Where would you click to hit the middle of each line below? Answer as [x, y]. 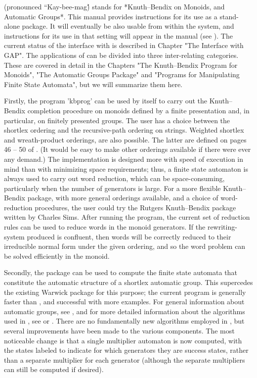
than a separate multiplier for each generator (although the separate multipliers [125, 359]
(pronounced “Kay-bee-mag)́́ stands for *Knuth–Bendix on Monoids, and [114, 6]
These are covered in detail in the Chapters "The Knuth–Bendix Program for [121, 65]
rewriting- [222, 227]
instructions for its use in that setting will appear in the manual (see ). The [118, 35]
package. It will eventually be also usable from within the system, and [128, 26]
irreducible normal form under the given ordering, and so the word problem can [125, 246]
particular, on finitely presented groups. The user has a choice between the [117, 120]
